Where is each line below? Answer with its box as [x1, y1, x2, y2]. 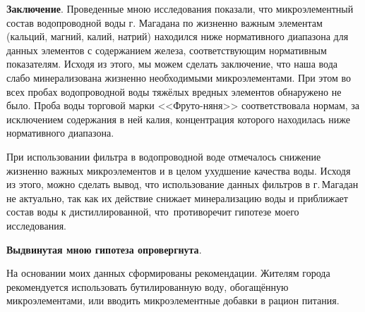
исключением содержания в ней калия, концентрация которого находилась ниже [6, 111, 350, 126]
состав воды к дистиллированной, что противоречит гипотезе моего [6, 204, 299, 219]
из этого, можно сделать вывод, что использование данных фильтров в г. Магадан [6, 177, 359, 192]
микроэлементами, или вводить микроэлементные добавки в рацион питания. [6, 293, 340, 308]
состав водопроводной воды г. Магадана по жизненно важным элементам [6, 15, 323, 30]
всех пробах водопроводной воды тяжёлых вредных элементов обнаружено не [6, 84, 342, 99]
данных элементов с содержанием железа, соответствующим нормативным [6, 42, 327, 57]
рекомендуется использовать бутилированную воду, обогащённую [6, 279, 289, 294]
